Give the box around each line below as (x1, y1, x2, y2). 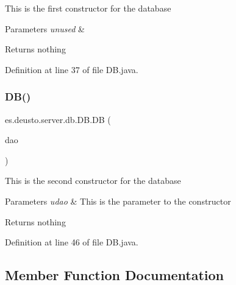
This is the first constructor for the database (5, 2, 171, 14)
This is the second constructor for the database (5, 174, 181, 187)
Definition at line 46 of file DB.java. (5, 236, 138, 248)
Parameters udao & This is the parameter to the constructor (5, 194, 231, 207)
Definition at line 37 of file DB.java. (5, 63, 138, 76)
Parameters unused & (5, 22, 85, 35)
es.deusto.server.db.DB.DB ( (5, 113, 111, 125)
